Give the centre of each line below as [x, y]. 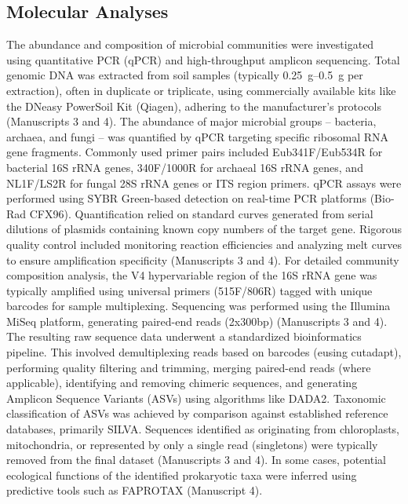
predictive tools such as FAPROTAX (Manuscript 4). [135, 490]
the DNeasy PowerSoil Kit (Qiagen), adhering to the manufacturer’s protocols [194, 106]
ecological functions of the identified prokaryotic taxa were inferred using [182, 475]
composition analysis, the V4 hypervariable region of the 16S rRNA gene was [192, 275]
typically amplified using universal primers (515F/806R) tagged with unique [189, 290]
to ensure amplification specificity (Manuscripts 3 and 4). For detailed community [203, 259]
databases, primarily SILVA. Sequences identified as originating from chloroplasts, [203, 429]
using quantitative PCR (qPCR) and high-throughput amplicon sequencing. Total [203, 59]
